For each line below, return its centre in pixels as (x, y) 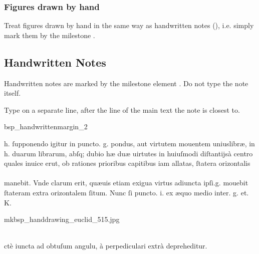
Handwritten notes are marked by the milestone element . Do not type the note (126, 83)
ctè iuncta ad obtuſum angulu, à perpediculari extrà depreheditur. (106, 246)
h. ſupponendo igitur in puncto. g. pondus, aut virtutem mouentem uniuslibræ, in (129, 143)
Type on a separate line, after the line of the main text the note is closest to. (122, 109)
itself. (13, 93)
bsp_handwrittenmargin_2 (46, 126)
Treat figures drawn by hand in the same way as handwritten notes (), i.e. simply (129, 25)
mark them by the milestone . (50, 35)
